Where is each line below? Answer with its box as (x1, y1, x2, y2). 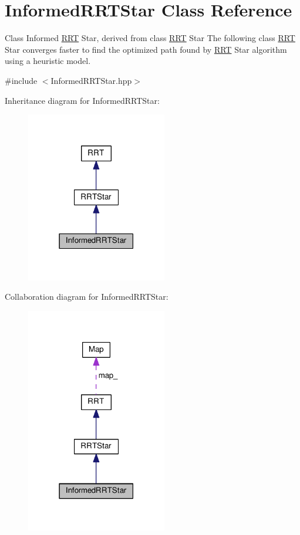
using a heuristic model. (5, 55, 91, 67)
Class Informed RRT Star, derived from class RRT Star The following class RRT (5, 32, 295, 44)
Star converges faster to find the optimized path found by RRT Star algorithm (5, 43, 287, 55)
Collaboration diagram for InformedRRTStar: (5, 290, 168, 303)
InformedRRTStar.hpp (50, 74, 132, 86)
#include (5, 74, 38, 86)
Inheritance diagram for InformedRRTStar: (5, 94, 160, 106)
